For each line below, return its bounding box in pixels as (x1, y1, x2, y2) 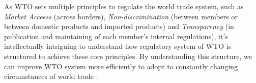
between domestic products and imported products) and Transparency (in (4, 21, 234, 32)
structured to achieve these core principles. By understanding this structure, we (4, 50, 252, 61)
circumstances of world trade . (4, 71, 98, 81)
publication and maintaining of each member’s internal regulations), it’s (4, 31, 228, 41)
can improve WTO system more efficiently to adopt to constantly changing (4, 61, 238, 71)
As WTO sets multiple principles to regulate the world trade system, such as (4, 1, 244, 11)
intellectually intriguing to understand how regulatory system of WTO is (4, 41, 232, 51)
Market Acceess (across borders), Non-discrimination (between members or (4, 11, 238, 21)
